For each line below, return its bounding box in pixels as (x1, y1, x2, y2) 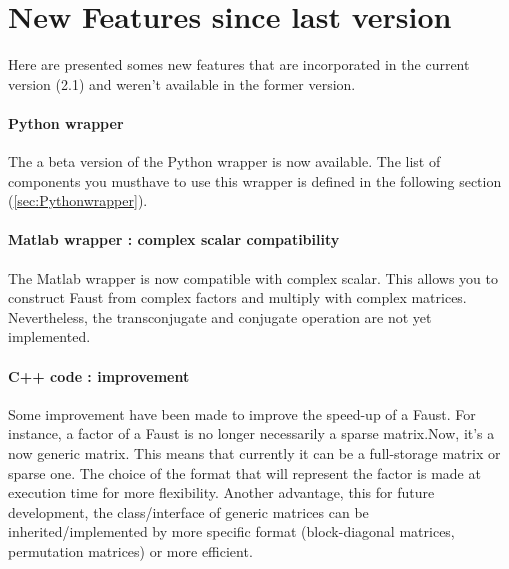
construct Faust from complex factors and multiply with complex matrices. (8, 287, 467, 308)
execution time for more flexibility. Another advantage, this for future (8, 482, 435, 503)
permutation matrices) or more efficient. (8, 541, 253, 562)
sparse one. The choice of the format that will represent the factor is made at (8, 462, 481, 483)
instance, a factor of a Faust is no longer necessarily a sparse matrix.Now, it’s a (8, 423, 495, 444)
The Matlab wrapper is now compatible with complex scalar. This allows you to (8, 267, 499, 288)
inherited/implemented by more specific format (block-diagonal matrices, (8, 521, 455, 542)
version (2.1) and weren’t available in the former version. (8, 73, 356, 94)
